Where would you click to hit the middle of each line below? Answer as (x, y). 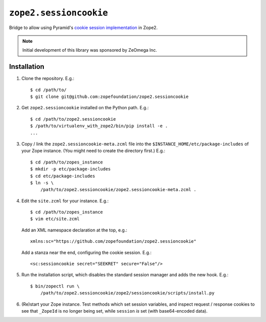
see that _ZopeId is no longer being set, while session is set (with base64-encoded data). (115, 311)
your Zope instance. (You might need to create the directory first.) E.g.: (93, 151)
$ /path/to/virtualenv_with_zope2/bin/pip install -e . (99, 126)
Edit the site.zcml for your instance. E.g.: (65, 201)
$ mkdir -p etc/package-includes (70, 169)
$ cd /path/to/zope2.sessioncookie (73, 119)
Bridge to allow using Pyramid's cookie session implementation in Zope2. (83, 28)
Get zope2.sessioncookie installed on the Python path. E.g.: (85, 108)
